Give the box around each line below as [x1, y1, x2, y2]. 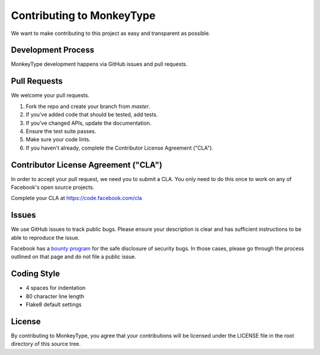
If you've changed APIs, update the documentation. [25, 119, 152, 126]
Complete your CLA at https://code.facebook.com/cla [11, 195, 142, 202]
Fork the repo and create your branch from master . [25, 103, 151, 110]
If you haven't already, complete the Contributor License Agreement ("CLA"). [25, 144, 213, 151]
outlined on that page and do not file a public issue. [11, 253, 136, 261]
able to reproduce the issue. [11, 234, 80, 241]
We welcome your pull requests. [11, 92, 90, 99]
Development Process [11, 45, 95, 55]
